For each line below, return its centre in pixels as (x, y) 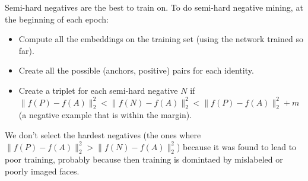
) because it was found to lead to (236, 146)
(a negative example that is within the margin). (105, 115)
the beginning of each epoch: (57, 19)
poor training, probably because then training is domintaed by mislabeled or (144, 159)
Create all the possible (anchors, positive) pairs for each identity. (136, 70)
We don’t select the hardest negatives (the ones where (103, 134)
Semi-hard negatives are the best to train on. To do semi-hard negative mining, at (154, 7)
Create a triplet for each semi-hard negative (98, 90)
